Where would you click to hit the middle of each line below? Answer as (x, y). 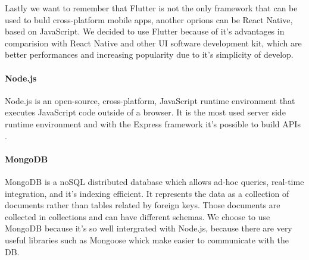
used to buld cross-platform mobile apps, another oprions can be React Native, (149, 19)
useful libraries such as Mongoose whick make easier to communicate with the (147, 239)
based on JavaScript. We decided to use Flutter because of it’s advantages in (145, 31)
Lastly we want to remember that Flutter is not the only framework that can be (151, 8)
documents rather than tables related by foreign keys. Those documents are (143, 205)
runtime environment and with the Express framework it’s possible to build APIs (153, 123)
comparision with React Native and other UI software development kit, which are (153, 43)
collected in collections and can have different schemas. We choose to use (138, 216)
